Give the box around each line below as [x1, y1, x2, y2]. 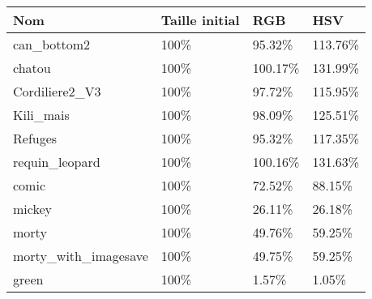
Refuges [13, 129, 58, 147]
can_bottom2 [13, 35, 91, 53]
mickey [13, 199, 52, 218]
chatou [13, 58, 51, 77]
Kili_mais [13, 105, 70, 124]
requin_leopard [13, 152, 100, 171]
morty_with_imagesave [13, 246, 148, 265]
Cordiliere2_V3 [13, 82, 101, 100]
